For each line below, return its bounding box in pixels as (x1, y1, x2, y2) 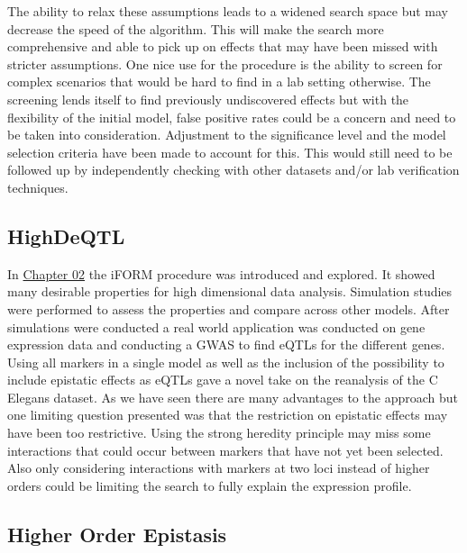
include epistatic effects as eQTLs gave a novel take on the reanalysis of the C (7, 370, 438, 389)
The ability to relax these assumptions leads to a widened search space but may (7, 2, 449, 20)
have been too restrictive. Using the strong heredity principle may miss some (7, 423, 431, 442)
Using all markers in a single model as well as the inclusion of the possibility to (7, 352, 444, 371)
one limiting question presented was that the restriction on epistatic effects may (7, 405, 448, 424)
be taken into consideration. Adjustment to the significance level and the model (7, 125, 446, 144)
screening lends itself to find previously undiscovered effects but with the (7, 89, 409, 108)
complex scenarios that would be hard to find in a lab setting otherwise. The (7, 72, 431, 91)
